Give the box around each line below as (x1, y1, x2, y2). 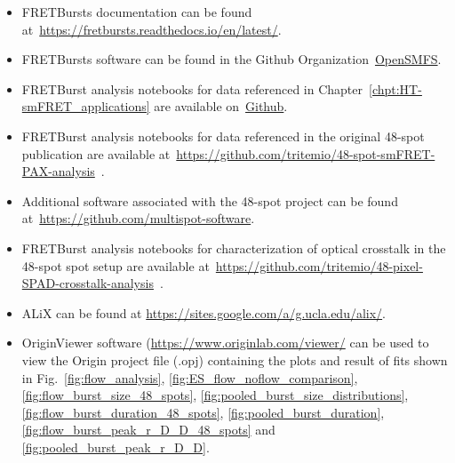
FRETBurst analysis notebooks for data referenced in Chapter (21, 79, 363, 98)
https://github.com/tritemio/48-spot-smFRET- (176, 144, 435, 163)
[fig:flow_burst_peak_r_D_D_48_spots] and (21, 420, 275, 439)
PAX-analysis (21, 162, 95, 180)
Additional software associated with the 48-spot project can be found (21, 191, 398, 210)
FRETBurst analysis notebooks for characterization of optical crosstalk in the (21, 238, 446, 257)
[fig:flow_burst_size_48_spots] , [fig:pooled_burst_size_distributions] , (21, 386, 409, 404)
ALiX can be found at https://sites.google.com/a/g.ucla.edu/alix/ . (21, 303, 386, 322)
